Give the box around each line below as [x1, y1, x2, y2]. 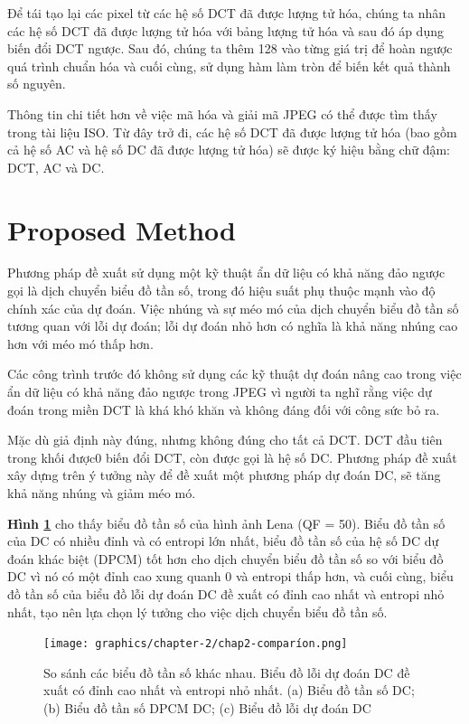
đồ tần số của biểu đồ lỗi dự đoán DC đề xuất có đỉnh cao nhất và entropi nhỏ [7, 584, 445, 603]
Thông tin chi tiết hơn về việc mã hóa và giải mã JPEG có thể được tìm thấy [7, 104, 437, 123]
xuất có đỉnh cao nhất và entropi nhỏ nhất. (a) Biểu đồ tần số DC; [43, 681, 415, 700]
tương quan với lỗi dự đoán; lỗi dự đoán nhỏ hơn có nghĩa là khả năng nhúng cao [7, 316, 458, 335]
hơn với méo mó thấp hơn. [7, 334, 154, 353]
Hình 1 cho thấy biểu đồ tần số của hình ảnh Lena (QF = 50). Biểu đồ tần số [7, 513, 446, 532]
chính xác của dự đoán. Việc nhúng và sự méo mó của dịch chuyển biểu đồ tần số [7, 298, 459, 317]
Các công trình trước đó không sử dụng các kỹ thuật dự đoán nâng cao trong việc [7, 364, 462, 383]
